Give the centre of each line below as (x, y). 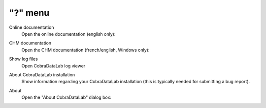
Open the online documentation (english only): (68, 34)
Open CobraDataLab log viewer (53, 65)
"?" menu (29, 13)
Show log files (23, 59)
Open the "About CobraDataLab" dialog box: (66, 97)
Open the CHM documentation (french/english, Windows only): (85, 50)
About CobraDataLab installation (42, 75)
